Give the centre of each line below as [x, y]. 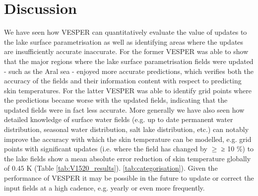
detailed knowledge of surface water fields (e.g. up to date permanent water [119, 119]
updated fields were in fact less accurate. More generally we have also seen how [124, 109]
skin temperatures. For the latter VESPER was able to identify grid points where [128, 90]
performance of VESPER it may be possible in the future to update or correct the [129, 178]
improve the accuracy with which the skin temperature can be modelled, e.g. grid [128, 139]
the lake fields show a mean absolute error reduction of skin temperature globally [128, 158]
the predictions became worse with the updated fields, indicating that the [116, 100]
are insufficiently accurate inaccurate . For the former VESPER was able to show [126, 51]
